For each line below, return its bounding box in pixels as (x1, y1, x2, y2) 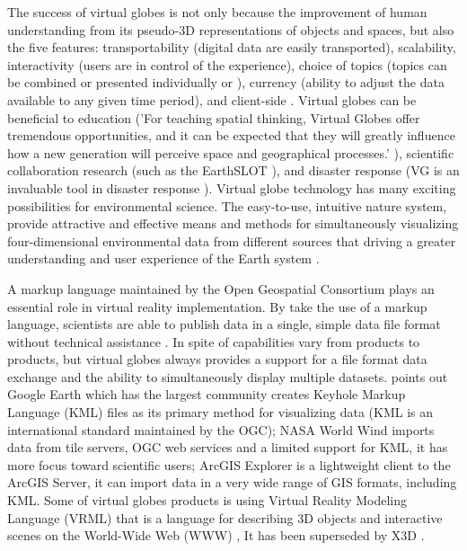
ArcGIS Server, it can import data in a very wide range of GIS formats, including (7, 473, 457, 492)
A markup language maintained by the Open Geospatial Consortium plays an (7, 279, 435, 298)
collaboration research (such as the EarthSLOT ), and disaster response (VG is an (7, 161, 460, 180)
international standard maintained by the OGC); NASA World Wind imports (7, 420, 435, 439)
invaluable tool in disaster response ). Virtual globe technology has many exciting (7, 178, 456, 197)
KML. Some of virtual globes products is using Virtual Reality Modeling (7, 491, 407, 510)
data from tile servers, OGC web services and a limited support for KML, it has (7, 438, 448, 457)
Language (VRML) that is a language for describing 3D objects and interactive (7, 508, 443, 527)
